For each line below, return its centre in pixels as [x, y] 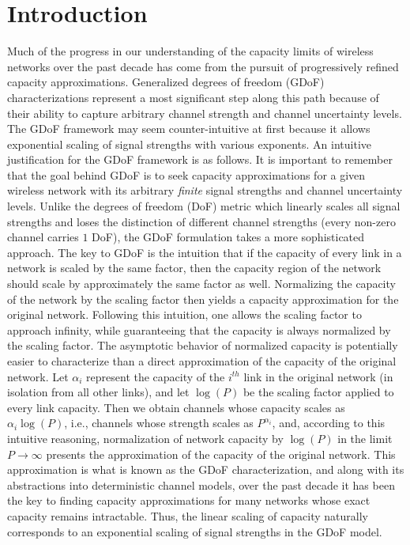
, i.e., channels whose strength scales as [159, 423]
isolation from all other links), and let [98, 392]
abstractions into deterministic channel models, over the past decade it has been [201, 484]
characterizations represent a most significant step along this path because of [193, 97]
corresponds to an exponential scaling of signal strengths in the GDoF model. [195, 531]
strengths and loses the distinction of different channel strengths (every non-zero [201, 221]
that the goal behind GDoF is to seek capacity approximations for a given [186, 174]
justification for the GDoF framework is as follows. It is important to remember [200, 159]
